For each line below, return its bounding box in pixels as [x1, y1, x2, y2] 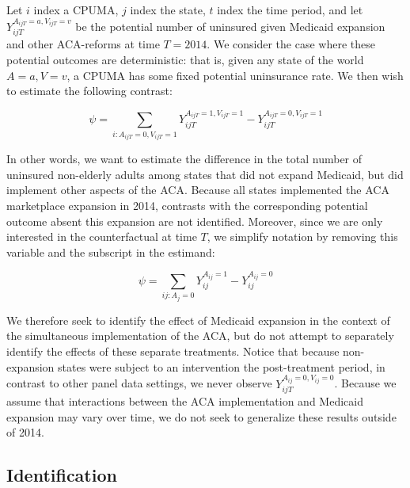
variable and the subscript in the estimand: [6, 243, 215, 260]
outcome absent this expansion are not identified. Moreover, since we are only [6, 212, 383, 229]
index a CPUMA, [33, 2, 119, 17]
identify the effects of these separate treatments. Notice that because [6, 343, 340, 360]
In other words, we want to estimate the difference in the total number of [6, 151, 363, 167]
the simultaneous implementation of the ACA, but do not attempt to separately [6, 327, 394, 344]
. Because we [334, 375, 397, 391]
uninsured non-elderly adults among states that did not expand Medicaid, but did [6, 166, 404, 182]
